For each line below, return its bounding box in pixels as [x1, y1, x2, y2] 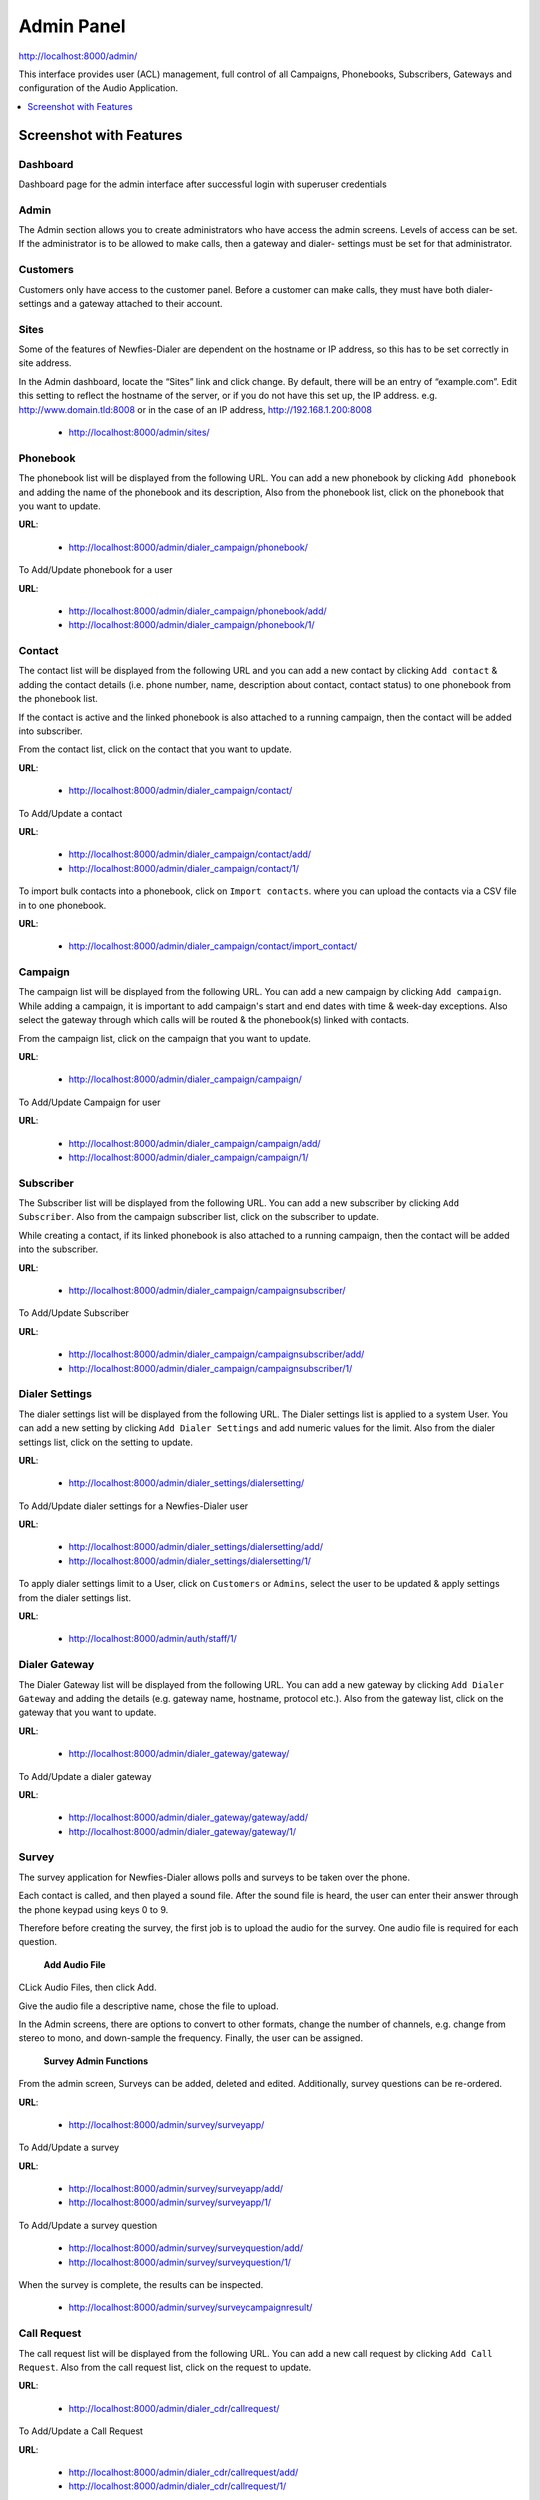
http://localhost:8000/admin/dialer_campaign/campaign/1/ [68, 1151, 309, 1163]
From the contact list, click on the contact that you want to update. [18, 743, 292, 755]
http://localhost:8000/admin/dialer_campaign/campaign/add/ [68, 1137, 321, 1149]
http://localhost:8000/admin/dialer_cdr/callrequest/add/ [68, 2466, 299, 2478]
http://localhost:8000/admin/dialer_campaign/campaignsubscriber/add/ [68, 1348, 365, 1360]
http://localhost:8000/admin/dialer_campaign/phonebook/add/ [68, 605, 327, 617]
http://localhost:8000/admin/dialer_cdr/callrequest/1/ [68, 2480, 287, 2492]
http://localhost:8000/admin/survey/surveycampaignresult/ [68, 2301, 313, 2314]
